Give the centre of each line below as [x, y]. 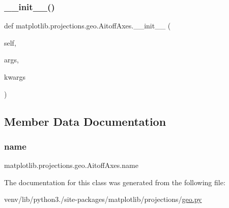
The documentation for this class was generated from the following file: [115, 182]
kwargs [15, 77]
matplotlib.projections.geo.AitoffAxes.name [71, 165]
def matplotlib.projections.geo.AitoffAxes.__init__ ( [88, 26]
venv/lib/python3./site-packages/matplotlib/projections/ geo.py [103, 199]
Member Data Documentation [85, 121]
